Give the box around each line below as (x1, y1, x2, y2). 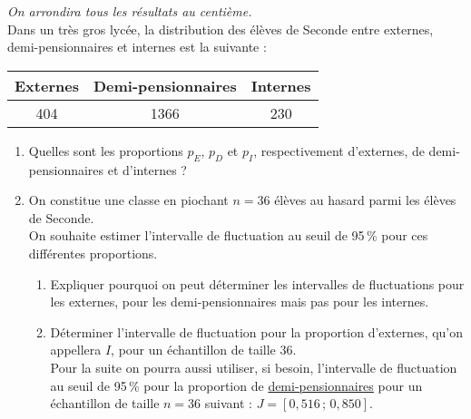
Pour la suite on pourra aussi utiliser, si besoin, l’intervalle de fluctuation (50, 357, 457, 376)
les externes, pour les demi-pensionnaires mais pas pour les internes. (50, 292, 429, 311)
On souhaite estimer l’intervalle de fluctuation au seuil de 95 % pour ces (28, 226, 428, 245)
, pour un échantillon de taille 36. (111, 340, 297, 359)
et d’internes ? (107, 160, 187, 179)
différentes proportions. (28, 243, 158, 262)
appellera (50, 340, 102, 359)
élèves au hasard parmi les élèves (274, 190, 456, 209)
